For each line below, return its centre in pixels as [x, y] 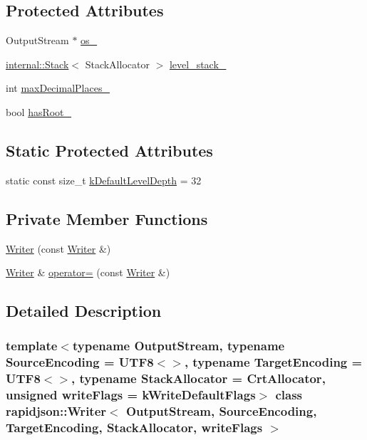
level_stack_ [198, 64]
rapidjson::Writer [56, 411]
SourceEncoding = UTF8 [80, 362]
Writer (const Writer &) [58, 248]
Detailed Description [84, 311]
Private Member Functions [107, 218]
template [32, 346]
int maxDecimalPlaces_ [58, 88]
